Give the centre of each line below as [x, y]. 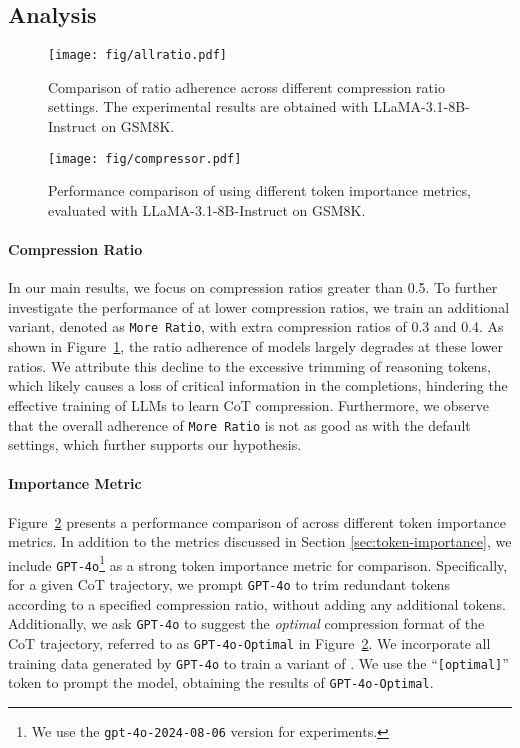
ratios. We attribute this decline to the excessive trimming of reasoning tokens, [249, 365]
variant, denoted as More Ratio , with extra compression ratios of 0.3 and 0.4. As [256, 326]
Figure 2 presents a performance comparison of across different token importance [257, 521]
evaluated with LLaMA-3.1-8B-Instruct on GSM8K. [207, 209]
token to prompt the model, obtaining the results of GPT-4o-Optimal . [221, 682]
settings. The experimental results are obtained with [208, 106]
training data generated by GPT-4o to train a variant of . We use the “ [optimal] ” [258, 662]
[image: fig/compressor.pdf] [145, 158]
